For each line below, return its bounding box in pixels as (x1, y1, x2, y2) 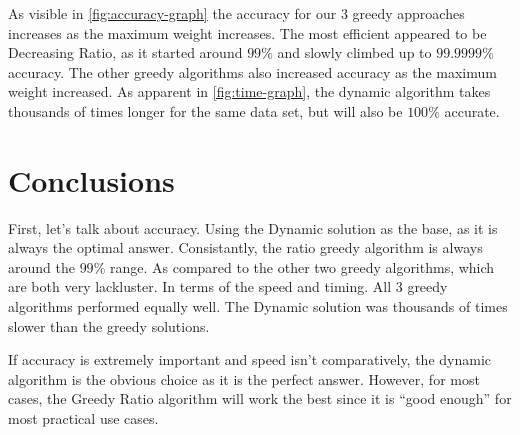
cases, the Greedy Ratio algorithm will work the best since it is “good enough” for (8, 388, 512, 409)
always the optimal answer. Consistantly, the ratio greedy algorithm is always (8, 237, 483, 258)
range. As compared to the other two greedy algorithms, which (109, 256, 495, 277)
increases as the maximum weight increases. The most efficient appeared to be (8, 22, 487, 43)
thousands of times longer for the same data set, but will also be (8, 100, 403, 121)
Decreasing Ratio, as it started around (8, 42, 243, 63)
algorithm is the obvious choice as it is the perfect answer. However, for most (8, 368, 480, 389)
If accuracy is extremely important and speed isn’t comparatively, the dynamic (8, 349, 491, 370)
